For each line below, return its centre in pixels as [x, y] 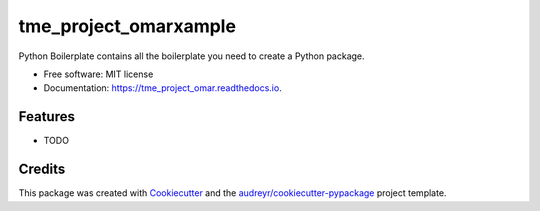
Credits [42, 169]
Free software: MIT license [98, 74]
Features [46, 116]
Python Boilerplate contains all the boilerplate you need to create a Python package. [191, 56]
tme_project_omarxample [127, 26]
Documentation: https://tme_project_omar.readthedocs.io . [162, 88]
